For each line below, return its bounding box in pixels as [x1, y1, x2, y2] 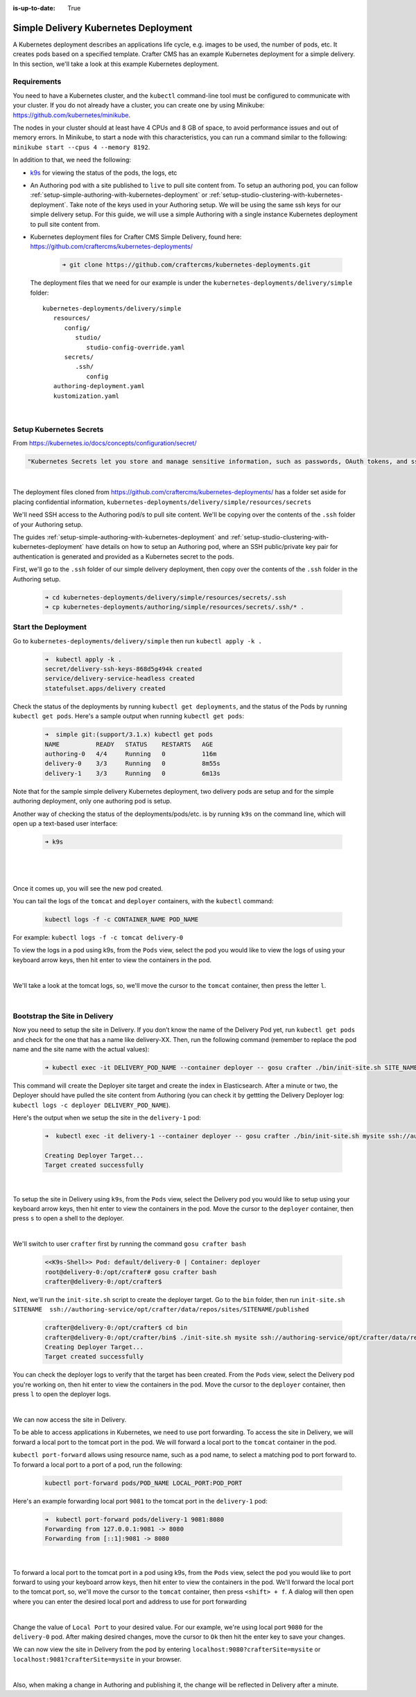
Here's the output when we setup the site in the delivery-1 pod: [12, 1113, 201, 1122]
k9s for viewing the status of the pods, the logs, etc [30, 168, 177, 177]
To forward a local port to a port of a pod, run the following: [12, 1460, 183, 1469]
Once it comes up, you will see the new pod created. [12, 884, 163, 892]
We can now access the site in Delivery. [12, 1415, 127, 1424]
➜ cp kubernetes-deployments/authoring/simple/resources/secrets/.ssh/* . [44, 603, 305, 611]
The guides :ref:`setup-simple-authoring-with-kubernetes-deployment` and [12, 533, 229, 541]
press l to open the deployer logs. [12, 1390, 111, 1398]
